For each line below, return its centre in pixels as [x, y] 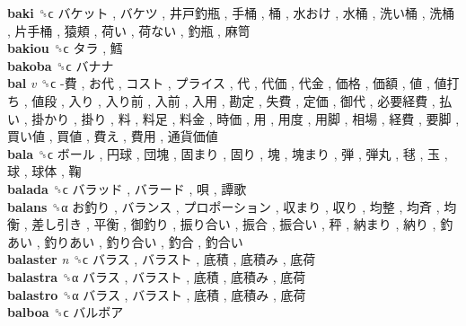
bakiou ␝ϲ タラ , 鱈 [65, 48]
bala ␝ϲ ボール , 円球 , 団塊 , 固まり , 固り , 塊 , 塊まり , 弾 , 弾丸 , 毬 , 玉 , [228, 153]
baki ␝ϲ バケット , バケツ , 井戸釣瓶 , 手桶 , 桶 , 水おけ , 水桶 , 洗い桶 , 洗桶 [231, 13]
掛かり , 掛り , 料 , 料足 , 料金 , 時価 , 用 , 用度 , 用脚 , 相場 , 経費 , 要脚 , [246, 118]
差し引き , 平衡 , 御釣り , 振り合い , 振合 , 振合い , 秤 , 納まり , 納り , [234, 224]
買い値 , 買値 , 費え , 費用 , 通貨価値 [113, 136]
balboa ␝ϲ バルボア [66, 312]
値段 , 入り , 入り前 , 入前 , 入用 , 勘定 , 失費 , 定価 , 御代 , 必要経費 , [233, 100]
